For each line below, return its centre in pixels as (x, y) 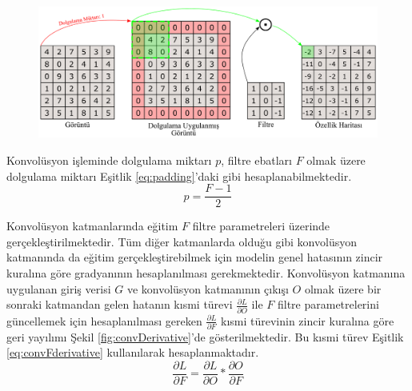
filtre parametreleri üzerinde (261, 226)
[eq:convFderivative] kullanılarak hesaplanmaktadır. (133, 352)
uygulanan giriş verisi (59, 288)
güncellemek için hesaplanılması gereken (104, 320)
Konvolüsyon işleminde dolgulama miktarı (109, 160)
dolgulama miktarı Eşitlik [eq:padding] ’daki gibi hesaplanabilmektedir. (179, 176)
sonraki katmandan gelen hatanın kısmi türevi (120, 304)
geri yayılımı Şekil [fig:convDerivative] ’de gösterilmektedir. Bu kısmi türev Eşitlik (205, 336)
